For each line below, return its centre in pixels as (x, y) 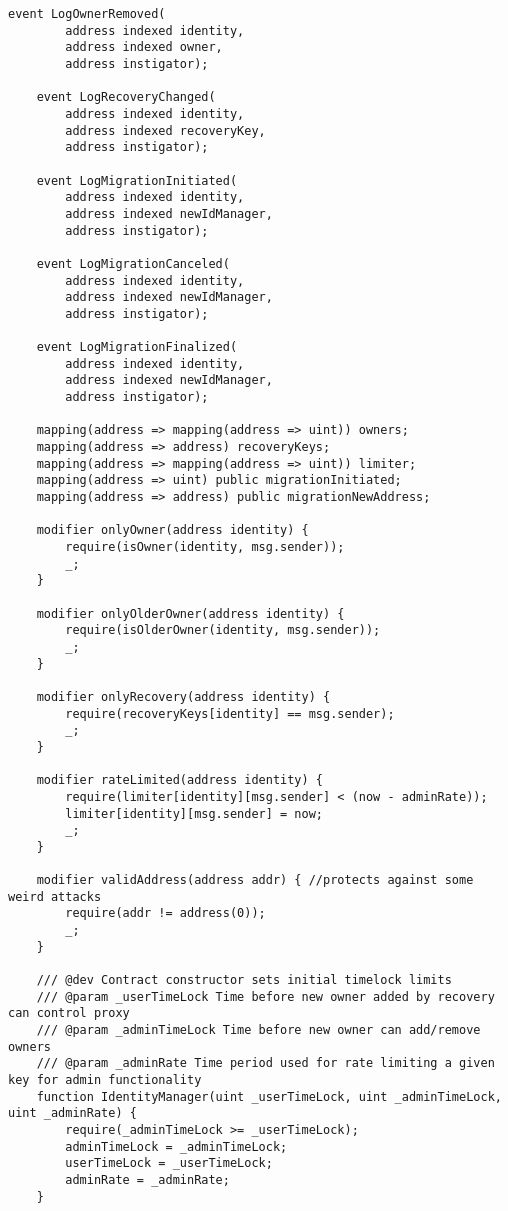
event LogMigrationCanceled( (133, 263)
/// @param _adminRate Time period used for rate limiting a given (265, 1063)
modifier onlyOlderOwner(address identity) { (190, 613)
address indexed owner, (144, 47)
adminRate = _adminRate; (147, 1179)
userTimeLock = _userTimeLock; (169, 1163)
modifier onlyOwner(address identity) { (172, 530)
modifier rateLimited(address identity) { (179, 780)
